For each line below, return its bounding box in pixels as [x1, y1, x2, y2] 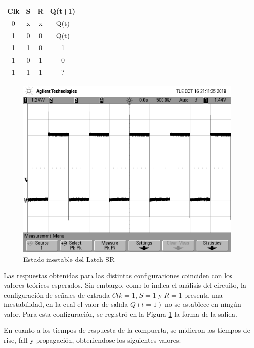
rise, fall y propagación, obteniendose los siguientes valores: [4, 334, 181, 345]
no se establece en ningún [164, 299, 241, 309]
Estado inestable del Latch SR [23, 254, 115, 264]
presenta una [184, 289, 223, 300]
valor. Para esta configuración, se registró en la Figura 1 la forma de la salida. [4, 308, 237, 319]
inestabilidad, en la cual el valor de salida [4, 299, 128, 309]
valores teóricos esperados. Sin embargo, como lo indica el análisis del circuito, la [4, 280, 246, 290]
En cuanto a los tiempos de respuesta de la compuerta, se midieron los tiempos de [4, 325, 250, 335]
